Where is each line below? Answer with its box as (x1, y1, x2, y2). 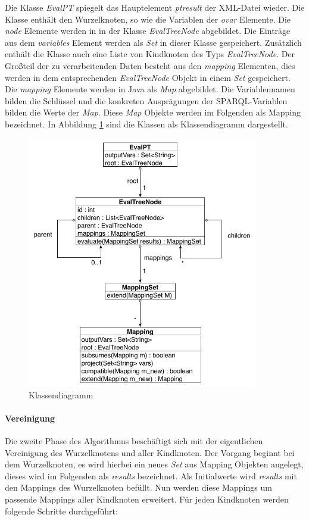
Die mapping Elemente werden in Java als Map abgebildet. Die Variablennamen (5, 83, 295, 95)
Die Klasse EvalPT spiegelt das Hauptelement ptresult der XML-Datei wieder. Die (5, 1, 305, 13)
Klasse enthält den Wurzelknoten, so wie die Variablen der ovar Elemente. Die (5, 13, 291, 25)
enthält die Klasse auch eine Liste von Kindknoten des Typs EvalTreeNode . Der (5, 48, 295, 60)
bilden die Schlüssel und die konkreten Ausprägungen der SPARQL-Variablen (5, 94, 288, 107)
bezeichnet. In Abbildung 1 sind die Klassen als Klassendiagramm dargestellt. (5, 117, 288, 130)
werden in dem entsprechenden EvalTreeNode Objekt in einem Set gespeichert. (5, 71, 291, 83)
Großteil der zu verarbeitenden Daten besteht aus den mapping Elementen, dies (5, 59, 295, 71)
